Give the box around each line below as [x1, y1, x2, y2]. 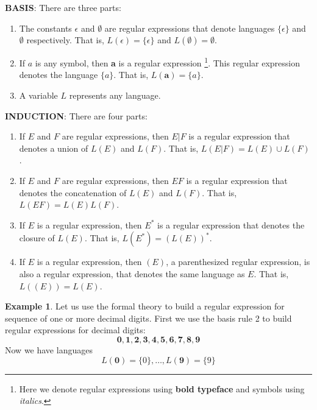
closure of [19, 232, 55, 244]
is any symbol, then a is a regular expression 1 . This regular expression [35, 55, 300, 69]
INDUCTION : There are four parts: [5, 109, 148, 122]
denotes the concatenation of [19, 186, 127, 199]
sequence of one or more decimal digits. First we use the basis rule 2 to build [5, 311, 292, 324]
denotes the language [19, 68, 98, 81]
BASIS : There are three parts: [5, 1, 121, 13]
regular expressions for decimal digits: [5, 323, 146, 336]
